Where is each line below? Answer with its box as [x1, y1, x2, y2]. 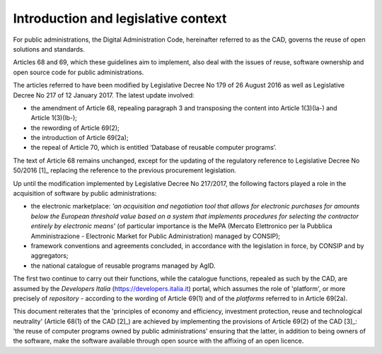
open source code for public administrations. [13, 68, 144, 76]
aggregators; [30, 252, 69, 260]
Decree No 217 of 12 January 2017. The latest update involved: [13, 90, 195, 99]
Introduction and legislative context [13, 11, 227, 26]
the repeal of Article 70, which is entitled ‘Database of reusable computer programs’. [30, 143, 277, 152]
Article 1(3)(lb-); [30, 114, 78, 122]
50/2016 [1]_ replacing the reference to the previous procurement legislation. [13, 166, 236, 175]
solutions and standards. [13, 45, 85, 53]
